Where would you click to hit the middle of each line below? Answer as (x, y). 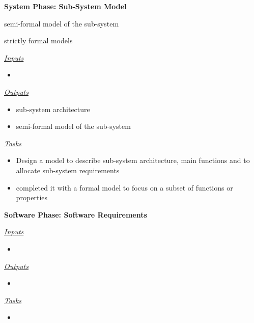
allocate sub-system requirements (68, 170)
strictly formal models (38, 41)
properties (32, 197)
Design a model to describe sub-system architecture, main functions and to (133, 160)
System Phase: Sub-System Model (65, 6)
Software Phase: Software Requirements (76, 214)
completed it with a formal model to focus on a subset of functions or (124, 187)
